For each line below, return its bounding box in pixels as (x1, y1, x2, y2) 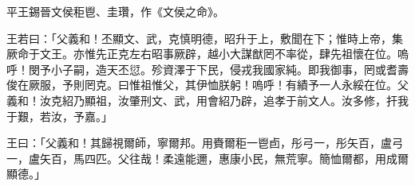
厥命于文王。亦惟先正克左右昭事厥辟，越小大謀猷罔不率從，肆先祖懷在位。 (6, 45, 397, 62)
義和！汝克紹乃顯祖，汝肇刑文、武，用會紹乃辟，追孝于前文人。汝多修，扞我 (6, 91, 409, 108)
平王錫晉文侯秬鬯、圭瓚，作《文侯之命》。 (6, 3, 224, 19)
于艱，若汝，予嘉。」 (6, 107, 113, 124)
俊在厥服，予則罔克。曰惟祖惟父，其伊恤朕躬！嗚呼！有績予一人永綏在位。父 (6, 76, 409, 93)
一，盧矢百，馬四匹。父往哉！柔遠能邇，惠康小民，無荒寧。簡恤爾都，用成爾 (6, 149, 409, 166)
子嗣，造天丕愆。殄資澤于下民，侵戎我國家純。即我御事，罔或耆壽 (61, 60, 409, 77)
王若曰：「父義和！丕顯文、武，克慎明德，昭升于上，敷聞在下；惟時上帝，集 (6, 29, 403, 46)
